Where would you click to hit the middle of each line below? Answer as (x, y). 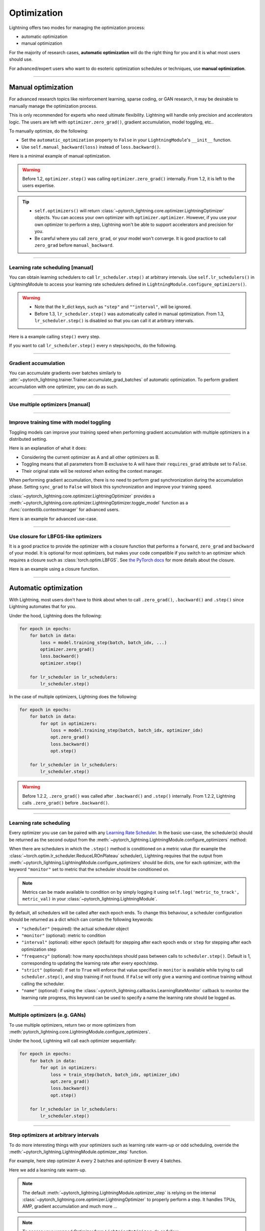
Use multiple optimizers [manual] (50, 404)
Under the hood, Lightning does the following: (55, 615)
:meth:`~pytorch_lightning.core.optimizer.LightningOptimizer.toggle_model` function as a (99, 503)
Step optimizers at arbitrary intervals (54, 1135)
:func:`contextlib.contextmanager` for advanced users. (64, 510)
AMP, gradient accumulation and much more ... (70, 1206)
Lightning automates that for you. (43, 607)
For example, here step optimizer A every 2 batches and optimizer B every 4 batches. (95, 1161)
